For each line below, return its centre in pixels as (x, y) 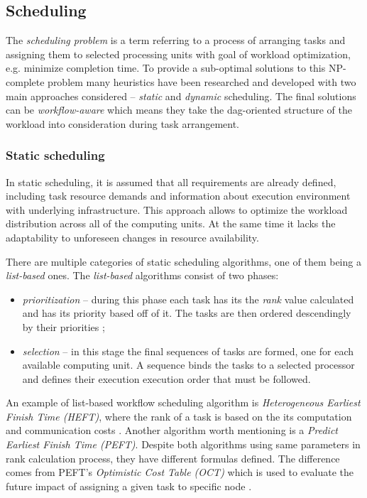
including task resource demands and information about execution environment (178, 196)
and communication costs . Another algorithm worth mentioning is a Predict (172, 430)
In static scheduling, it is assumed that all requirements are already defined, (171, 182)
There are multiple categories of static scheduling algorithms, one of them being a (183, 261)
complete (25, 81)
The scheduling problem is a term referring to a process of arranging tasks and (176, 40)
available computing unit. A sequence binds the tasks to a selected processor (188, 365)
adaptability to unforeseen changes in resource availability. (132, 237)
